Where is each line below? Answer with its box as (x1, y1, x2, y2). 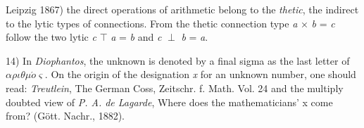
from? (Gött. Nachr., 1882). (6, 108, 125, 123)
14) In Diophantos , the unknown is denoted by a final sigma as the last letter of (6, 53, 350, 68)
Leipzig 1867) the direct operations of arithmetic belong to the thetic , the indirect (6, 2, 359, 16)
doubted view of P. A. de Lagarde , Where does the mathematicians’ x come (6, 94, 333, 109)
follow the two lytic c (6, 30, 96, 44)
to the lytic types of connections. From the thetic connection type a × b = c (6, 15, 335, 30)
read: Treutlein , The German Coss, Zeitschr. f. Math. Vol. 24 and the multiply (6, 80, 344, 95)
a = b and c (111, 30, 162, 44)
